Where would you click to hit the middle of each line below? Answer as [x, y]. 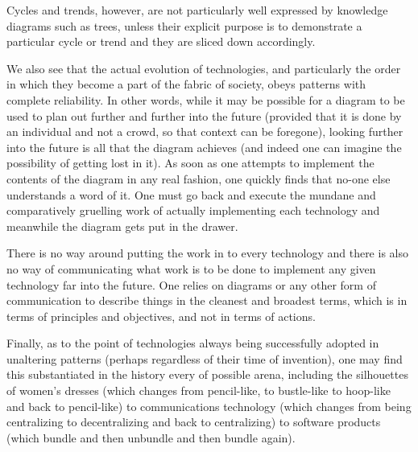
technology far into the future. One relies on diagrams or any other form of [191, 284]
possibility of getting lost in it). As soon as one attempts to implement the [190, 163]
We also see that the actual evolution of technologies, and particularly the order [204, 68]
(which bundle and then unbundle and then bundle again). [151, 437]
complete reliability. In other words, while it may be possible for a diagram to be [206, 99]
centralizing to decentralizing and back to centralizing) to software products [194, 422]
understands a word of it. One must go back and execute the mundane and [191, 194]
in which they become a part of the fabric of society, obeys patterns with [186, 84]
